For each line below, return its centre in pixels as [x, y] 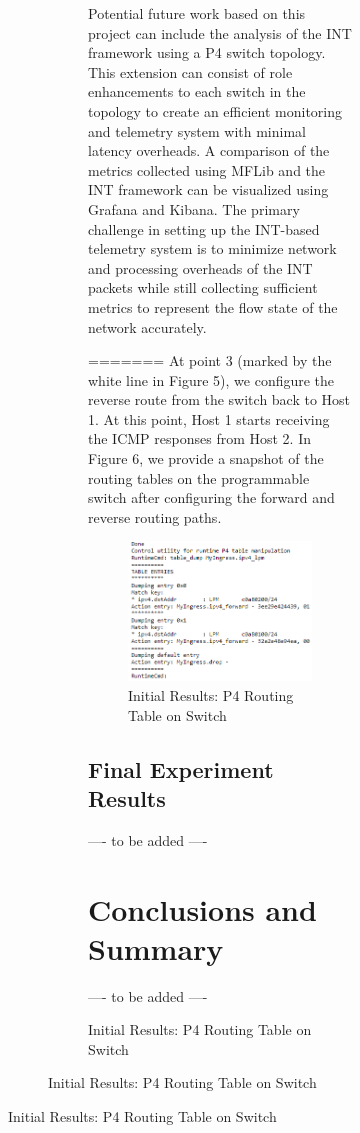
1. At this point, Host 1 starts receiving [209, 418]
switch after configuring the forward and [211, 497]
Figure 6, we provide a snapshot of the [206, 458]
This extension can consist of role [190, 71]
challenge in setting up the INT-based [204, 228]
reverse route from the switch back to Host [219, 399]
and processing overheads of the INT [200, 267]
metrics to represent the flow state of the [213, 306]
